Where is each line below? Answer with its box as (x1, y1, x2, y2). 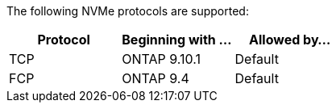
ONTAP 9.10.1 (122, 51, 201, 67)
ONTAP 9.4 (122, 70, 189, 86)
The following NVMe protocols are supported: (6, 4, 249, 18)
